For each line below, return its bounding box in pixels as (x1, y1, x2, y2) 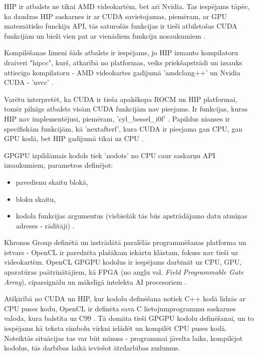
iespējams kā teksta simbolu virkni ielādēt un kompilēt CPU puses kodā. (4, 323, 227, 333)
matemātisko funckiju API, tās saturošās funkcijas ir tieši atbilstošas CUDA (4, 21, 237, 31)
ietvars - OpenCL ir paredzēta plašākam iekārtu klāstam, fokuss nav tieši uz (4, 247, 238, 257)
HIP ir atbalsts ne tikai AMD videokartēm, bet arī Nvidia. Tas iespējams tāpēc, (4, 1, 250, 11)
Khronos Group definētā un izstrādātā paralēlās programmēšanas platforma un (4, 237, 246, 248)
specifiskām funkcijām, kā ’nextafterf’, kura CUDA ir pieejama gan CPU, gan (4, 123, 242, 134)
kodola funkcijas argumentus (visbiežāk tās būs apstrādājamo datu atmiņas (16, 210, 247, 221)
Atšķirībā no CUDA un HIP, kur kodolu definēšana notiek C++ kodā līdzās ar (4, 293, 246, 304)
